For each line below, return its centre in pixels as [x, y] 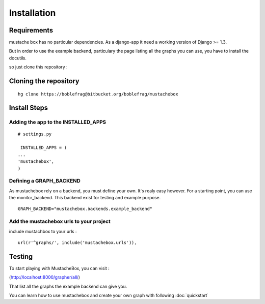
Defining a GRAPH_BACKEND [45, 181]
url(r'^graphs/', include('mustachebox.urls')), [77, 243]
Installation [32, 13]
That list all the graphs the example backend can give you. [68, 286]
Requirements [31, 30]
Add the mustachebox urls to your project [60, 221]
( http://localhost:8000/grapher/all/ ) [45, 277]
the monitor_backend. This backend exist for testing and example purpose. [85, 198]
